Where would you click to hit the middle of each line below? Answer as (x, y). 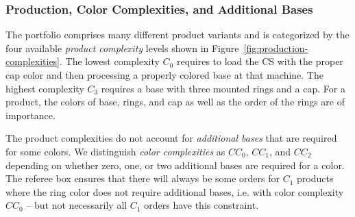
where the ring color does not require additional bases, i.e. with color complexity (175, 191)
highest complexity (45, 88)
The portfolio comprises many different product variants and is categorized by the (177, 35)
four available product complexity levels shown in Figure (122, 48)
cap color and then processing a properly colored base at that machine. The (164, 75)
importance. (30, 115)
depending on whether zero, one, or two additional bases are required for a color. (175, 165)
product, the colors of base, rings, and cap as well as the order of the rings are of (175, 102)
